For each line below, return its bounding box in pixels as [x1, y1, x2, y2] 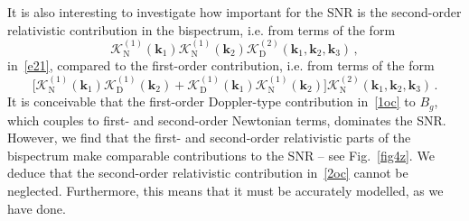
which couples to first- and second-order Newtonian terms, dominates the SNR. [7, 110, 446, 129]
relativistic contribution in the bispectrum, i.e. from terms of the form [7, 20, 396, 39]
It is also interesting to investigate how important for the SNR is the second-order [7, 3, 462, 21]
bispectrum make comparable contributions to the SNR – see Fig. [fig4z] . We [7, 145, 435, 164]
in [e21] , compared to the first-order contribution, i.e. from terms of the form [7, 56, 435, 75]
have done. [7, 198, 66, 217]
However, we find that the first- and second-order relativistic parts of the [7, 128, 411, 147]
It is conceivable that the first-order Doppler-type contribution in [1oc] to [7, 92, 416, 111]
